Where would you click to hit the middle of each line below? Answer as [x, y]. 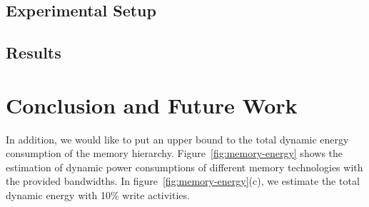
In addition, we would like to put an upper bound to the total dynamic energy [177, 139]
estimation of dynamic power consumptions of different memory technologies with [184, 167]
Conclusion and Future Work [152, 105]
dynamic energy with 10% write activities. [98, 195]
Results [34, 52]
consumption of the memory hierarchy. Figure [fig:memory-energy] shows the [175, 153]
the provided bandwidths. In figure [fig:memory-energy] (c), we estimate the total [183, 181]
